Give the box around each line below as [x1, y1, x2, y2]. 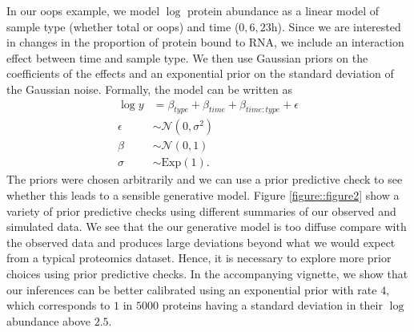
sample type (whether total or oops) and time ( [6, 18, 239, 34]
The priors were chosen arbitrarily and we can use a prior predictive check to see [6, 171, 403, 188]
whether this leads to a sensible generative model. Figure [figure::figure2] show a [6, 187, 400, 204]
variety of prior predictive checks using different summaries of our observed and [6, 202, 396, 219]
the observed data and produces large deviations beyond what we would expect [6, 233, 396, 250]
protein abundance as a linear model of [187, 2, 379, 18]
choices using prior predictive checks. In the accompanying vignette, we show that [6, 265, 408, 282]
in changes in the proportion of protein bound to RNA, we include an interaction [6, 34, 404, 51]
